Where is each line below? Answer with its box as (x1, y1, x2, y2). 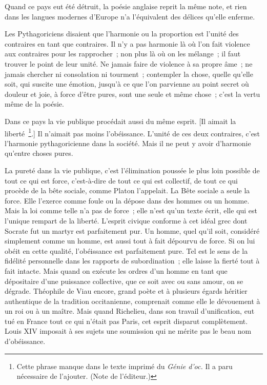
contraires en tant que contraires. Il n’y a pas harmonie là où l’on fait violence (5, 38, 250, 49)
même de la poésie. (5, 98, 64, 109)
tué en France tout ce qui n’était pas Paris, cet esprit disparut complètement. (5, 315, 248, 326)
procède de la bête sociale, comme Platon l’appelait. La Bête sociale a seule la (5, 185, 250, 196)
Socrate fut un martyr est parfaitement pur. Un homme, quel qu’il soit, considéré (5, 225, 260, 236)
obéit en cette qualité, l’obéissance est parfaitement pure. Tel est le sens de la (5, 245, 248, 256)
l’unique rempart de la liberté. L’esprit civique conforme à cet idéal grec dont (5, 215, 248, 226)
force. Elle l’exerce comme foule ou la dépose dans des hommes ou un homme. (5, 195, 250, 206)
